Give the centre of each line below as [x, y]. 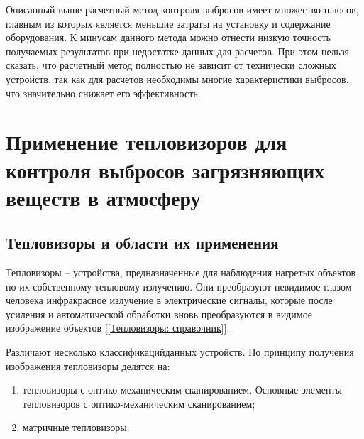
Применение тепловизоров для [147, 142]
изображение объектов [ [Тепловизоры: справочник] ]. [118, 328]
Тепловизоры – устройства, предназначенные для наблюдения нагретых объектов [181, 272]
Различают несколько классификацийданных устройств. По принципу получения [180, 352]
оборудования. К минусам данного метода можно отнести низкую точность [168, 37]
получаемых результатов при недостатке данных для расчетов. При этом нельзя [177, 51]
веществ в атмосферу [103, 197]
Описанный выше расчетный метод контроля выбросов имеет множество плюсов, [182, 9]
